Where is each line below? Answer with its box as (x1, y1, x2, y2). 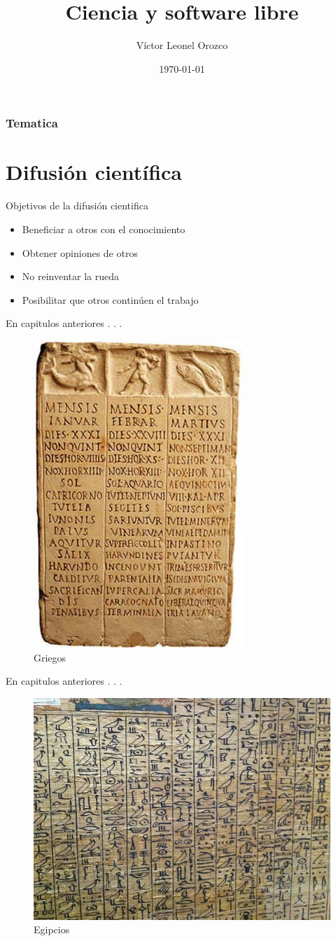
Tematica (6, 114, 58, 132)
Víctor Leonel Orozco (136, 38, 228, 53)
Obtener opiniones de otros (22, 245, 138, 260)
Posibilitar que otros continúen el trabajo (22, 292, 199, 307)
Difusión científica (6, 158, 183, 186)
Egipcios (34, 922, 70, 937)
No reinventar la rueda (22, 269, 119, 284)
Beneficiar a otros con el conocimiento (22, 221, 185, 236)
